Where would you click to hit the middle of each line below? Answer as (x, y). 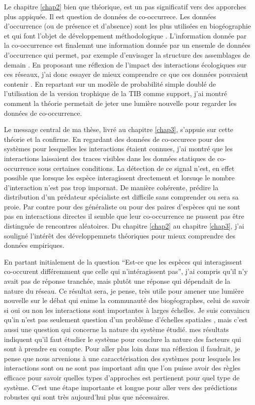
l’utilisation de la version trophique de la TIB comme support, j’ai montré (116, 93)
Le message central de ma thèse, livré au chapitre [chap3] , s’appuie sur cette (119, 129)
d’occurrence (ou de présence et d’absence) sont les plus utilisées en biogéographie (127, 26)
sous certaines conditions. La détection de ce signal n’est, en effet (136, 168)
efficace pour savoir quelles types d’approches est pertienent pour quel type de (122, 377)
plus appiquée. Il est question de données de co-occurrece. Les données (110, 16)
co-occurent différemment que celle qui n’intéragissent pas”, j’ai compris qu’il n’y (126, 271)
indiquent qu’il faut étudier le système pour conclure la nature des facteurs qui (123, 339)
